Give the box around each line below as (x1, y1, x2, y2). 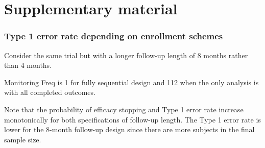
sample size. (4, 134, 41, 144)
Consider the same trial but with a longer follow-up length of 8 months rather (4, 50, 248, 60)
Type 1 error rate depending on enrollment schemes (4, 30, 223, 42)
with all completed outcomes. (4, 87, 95, 97)
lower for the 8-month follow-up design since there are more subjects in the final (4, 124, 255, 135)
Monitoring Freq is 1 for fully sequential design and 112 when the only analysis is (4, 77, 259, 87)
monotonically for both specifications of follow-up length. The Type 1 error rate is (4, 114, 261, 125)
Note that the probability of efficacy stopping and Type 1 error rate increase (4, 104, 244, 114)
